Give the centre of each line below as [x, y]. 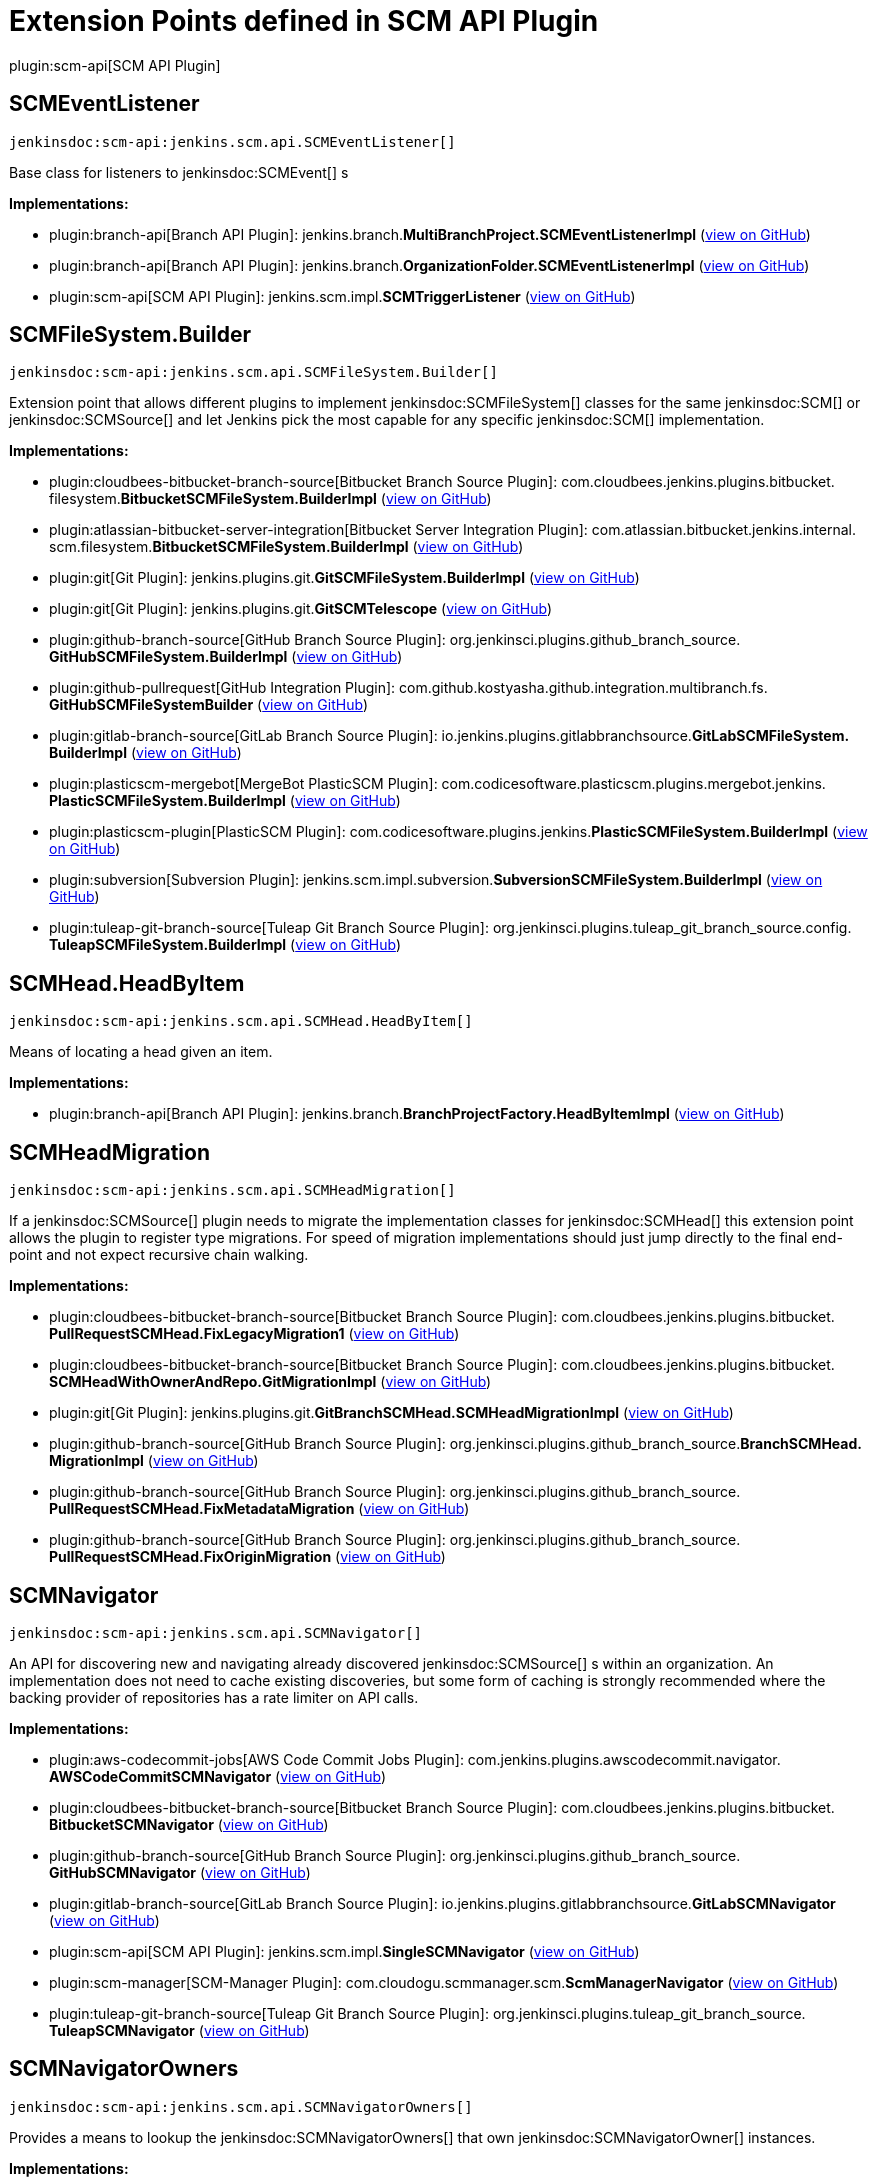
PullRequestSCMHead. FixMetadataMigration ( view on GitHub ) [259, 1509]
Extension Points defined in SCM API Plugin [304, 21]
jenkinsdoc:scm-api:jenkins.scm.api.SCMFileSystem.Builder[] [253, 372]
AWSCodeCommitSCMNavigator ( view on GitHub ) [217, 1776]
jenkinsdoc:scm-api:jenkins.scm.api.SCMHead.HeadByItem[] [241, 1021]
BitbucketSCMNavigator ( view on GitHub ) [189, 1824]
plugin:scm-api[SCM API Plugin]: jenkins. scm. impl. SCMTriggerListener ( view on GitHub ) [342, 296]
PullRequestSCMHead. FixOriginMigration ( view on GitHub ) [247, 1557]
